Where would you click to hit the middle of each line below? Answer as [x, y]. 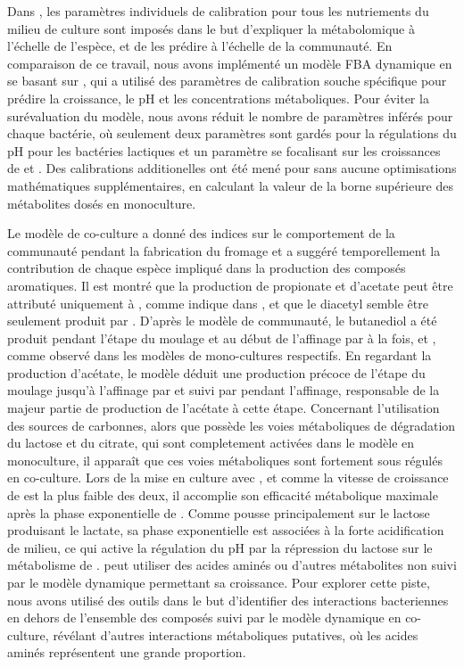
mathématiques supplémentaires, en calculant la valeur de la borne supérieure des [230, 185]
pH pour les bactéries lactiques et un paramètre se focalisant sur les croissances [224, 150]
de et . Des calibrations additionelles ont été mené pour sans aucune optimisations [232, 168]
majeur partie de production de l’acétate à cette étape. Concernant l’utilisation [224, 408]
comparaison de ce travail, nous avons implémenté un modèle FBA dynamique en [230, 63]
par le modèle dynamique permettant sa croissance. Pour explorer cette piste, [219, 582]
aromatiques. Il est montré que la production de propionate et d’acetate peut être [230, 285]
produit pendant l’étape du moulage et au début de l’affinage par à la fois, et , [222, 338]
